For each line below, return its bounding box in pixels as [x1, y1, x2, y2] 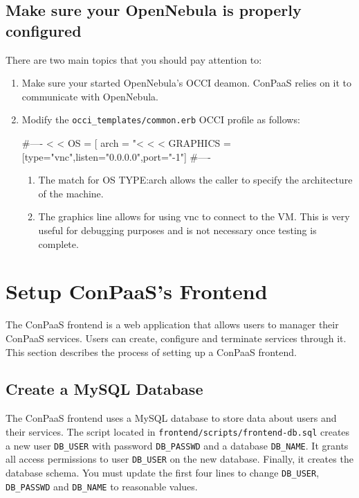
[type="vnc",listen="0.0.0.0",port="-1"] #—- [21, 149, 211, 163]
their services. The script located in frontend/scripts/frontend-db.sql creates [6, 424, 350, 438]
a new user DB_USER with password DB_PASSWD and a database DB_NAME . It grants [6, 438, 349, 452]
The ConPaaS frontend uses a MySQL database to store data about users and [6, 411, 337, 425]
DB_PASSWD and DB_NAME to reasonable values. [6, 479, 198, 493]
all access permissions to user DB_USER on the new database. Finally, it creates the [6, 452, 353, 466]
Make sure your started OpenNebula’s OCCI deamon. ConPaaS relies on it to [21, 75, 352, 90]
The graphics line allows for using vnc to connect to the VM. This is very [38, 209, 350, 224]
